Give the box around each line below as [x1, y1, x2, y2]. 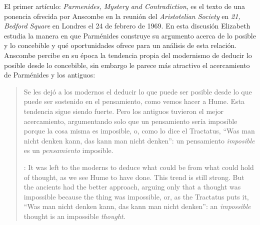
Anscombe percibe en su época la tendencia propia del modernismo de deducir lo [4, 49, 252, 60]
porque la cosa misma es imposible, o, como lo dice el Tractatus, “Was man [23, 125, 255, 136]
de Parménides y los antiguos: [4, 69, 95, 80]
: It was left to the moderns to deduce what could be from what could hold [23, 161, 254, 172]
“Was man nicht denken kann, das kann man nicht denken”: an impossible [23, 201, 251, 211]
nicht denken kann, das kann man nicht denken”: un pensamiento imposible [23, 135, 255, 145]
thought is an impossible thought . [23, 210, 125, 221]
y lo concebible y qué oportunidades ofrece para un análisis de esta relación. [4, 40, 237, 50]
